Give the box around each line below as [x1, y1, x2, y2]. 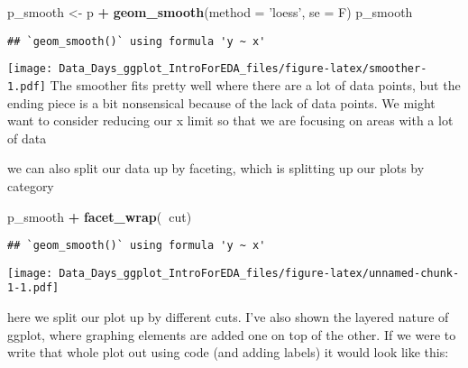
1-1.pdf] [7, 281, 60, 295]
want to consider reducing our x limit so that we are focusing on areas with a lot [7, 111, 454, 130]
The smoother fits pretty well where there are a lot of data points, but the [50, 75, 461, 94]
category [7, 176, 54, 195]
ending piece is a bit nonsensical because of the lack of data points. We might [7, 93, 436, 112]
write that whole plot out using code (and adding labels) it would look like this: [7, 343, 449, 362]
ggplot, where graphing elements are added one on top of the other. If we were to [7, 325, 456, 344]
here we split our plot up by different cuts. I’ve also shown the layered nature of [7, 308, 449, 327]
